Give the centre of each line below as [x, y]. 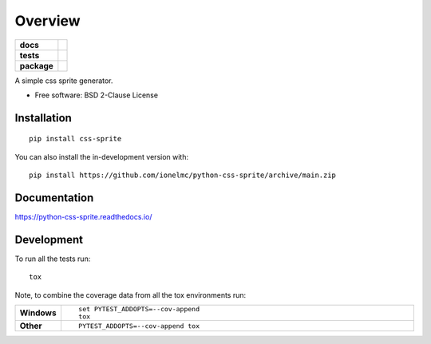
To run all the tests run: [53, 259]
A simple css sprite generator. [64, 81]
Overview [47, 21]
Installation [43, 118]
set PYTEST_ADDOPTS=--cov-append [139, 309]
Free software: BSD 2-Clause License [97, 95]
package [36, 65]
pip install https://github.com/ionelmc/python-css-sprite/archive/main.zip [183, 175]
